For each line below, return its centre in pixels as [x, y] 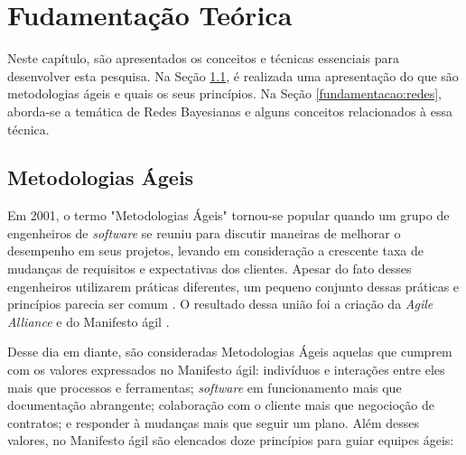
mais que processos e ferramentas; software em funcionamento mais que [205, 387]
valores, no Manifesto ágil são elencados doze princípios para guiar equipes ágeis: [231, 440]
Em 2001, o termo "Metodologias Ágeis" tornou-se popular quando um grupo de [228, 215]
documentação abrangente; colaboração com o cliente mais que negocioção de [221, 405]
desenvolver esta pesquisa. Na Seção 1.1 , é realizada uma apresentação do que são [233, 75]
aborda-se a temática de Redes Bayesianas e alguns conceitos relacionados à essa [230, 111]
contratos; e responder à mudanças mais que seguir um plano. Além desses [214, 422]
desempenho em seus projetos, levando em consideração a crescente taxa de [215, 251]
